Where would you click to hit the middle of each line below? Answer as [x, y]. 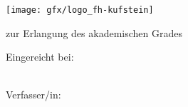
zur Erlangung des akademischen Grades [94, 32]
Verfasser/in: [33, 95]
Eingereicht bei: [40, 57]
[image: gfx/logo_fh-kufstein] [80, 10]
